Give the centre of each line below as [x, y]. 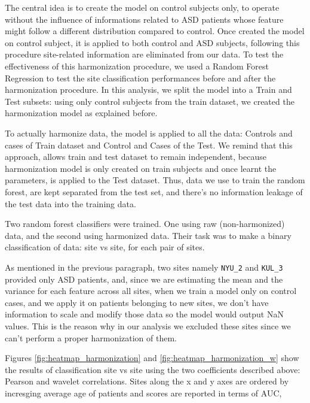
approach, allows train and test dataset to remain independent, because [136, 157]
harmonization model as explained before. [81, 113]
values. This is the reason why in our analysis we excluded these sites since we [148, 325]
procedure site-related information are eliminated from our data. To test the [144, 54]
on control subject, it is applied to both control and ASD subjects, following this [152, 42]
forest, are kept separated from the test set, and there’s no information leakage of [154, 191]
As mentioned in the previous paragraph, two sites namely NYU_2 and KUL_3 [144, 267]
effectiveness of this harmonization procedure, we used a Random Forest [137, 66]
